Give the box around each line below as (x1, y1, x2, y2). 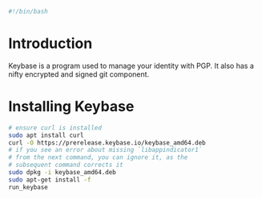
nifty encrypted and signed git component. (8, 69, 150, 79)
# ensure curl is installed (8, 124, 103, 132)
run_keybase (8, 183, 48, 191)
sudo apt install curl (8, 131, 84, 139)
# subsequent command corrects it (8, 161, 124, 169)
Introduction (8, 34, 93, 53)
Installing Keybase (8, 98, 135, 115)
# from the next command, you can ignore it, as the (8, 153, 188, 161)
